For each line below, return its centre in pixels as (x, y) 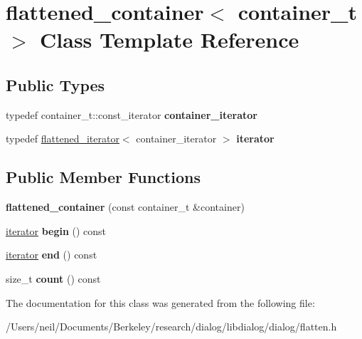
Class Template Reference (170, 40)
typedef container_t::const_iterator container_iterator (132, 114)
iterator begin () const (56, 230)
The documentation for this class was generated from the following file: (160, 302)
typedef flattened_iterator (63, 139)
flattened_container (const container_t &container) (125, 207)
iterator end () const (52, 255)
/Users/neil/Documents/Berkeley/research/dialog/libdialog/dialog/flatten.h (171, 327)
